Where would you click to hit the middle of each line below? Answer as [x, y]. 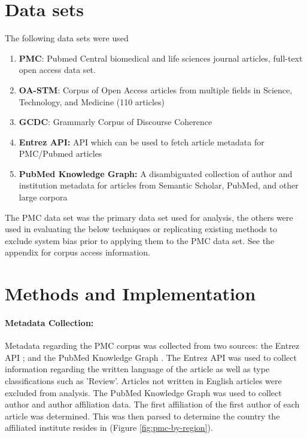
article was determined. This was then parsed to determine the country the [142, 416]
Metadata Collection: [49, 323]
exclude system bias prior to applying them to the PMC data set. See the [140, 240]
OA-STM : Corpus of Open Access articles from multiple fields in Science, [156, 89]
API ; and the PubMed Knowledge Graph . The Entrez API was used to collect [151, 357]
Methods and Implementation [130, 293]
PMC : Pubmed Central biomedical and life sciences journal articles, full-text [161, 58]
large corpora [43, 197]
